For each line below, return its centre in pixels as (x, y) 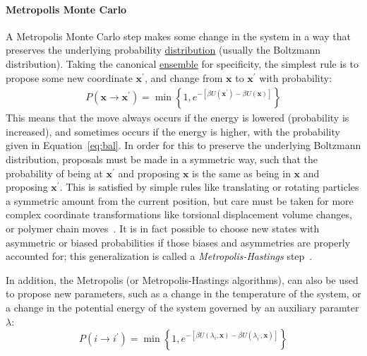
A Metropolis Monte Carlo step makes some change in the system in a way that (178, 36)
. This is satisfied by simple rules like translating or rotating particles (209, 187)
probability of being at (54, 173)
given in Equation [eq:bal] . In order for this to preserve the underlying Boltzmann (183, 145)
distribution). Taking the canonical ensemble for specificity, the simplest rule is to (182, 63)
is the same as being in (241, 173)
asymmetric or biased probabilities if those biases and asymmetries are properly (178, 242)
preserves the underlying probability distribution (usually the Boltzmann (163, 50)
